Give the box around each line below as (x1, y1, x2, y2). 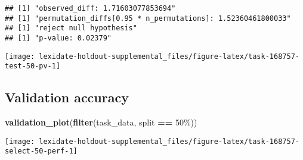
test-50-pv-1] (5, 62, 61, 71)
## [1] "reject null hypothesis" (5, 24, 137, 33)
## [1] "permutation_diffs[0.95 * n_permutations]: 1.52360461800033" (5, 14, 291, 23)
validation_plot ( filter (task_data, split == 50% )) (5, 116, 197, 128)
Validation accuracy (5, 88, 129, 106)
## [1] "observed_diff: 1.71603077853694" (5, 4, 176, 12)
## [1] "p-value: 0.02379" (5, 33, 112, 42)
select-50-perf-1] (5, 147, 78, 156)
